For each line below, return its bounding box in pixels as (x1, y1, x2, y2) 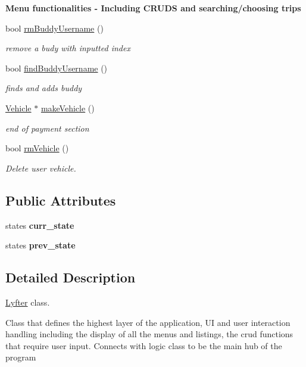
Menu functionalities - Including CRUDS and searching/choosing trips (5, 2, 301, 14)
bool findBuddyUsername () (5, 61, 108, 74)
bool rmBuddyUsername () (5, 21, 104, 34)
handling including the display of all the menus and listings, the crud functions (5, 328, 293, 340)
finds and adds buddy (5, 82, 82, 94)
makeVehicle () (40, 101, 95, 114)
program (5, 351, 36, 363)
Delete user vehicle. (5, 161, 76, 174)
